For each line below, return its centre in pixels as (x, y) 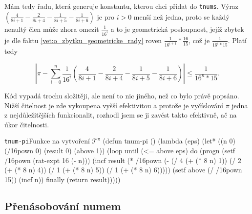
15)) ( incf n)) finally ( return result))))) (63, 179)
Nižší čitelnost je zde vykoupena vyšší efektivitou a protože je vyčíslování (114, 105)
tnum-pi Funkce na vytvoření (47, 141)
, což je (199, 40)
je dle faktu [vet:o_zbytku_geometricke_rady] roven (83, 40)
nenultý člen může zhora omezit (52, 29)
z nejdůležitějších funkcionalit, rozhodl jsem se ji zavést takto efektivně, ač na (121, 115)
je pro (106, 16)
